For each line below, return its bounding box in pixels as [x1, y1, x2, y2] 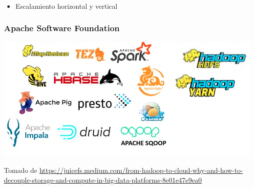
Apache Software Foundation [4, 21, 120, 34]
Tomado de [4, 165, 38, 175]
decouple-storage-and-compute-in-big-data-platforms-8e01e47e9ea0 [4, 174, 202, 185]
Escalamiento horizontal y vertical [15, 1, 118, 11]
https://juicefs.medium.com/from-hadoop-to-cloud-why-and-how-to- [39, 165, 243, 175]
